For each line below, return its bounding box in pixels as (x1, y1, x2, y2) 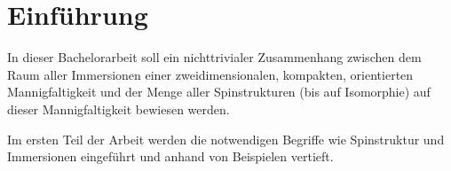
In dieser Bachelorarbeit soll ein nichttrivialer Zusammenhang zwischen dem (7, 48, 422, 66)
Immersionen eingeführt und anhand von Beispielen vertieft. (7, 147, 334, 166)
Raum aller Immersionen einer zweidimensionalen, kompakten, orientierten (7, 65, 414, 83)
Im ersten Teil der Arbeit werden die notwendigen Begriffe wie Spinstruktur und (7, 129, 445, 148)
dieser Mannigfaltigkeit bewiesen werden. (7, 99, 230, 118)
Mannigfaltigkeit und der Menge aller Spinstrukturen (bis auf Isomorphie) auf (7, 82, 431, 101)
